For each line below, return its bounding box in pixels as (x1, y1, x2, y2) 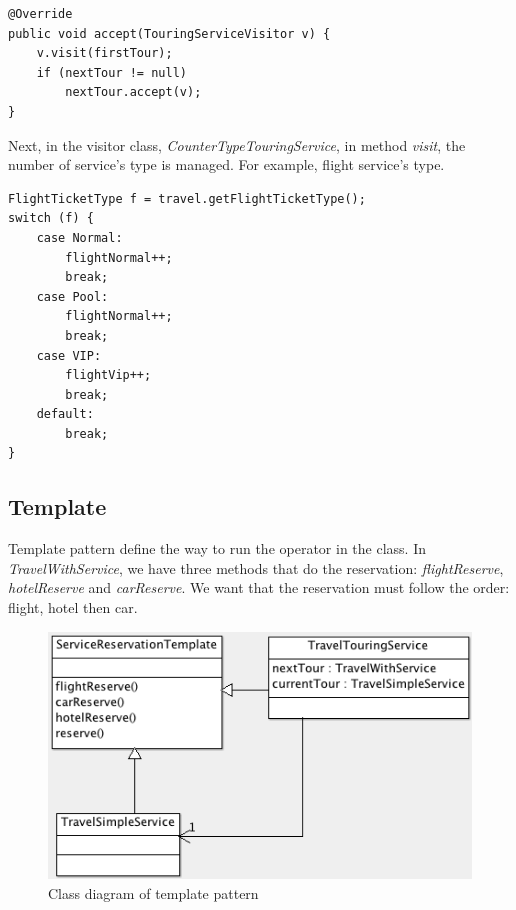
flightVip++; (65, 368, 152, 383)
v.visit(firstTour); (36, 46, 173, 61)
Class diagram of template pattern (48, 883, 259, 904)
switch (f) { (8, 211, 94, 226)
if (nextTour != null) (36, 65, 187, 80)
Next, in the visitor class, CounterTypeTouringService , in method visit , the (8, 134, 466, 155)
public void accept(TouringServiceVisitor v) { (8, 26, 331, 41)
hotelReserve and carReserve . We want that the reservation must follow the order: (8, 577, 510, 598)
